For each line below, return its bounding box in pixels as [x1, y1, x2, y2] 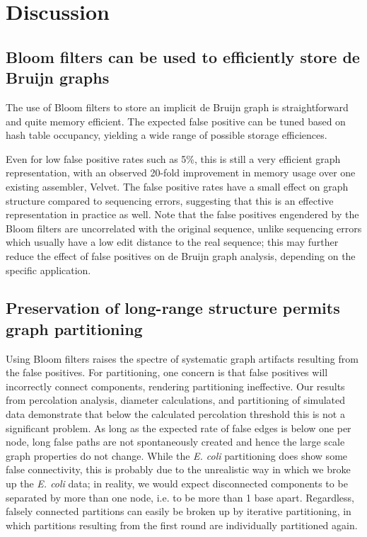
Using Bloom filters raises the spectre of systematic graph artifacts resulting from [6, 351, 359, 366]
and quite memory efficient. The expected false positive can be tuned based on [6, 113, 346, 128]
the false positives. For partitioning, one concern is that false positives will [6, 365, 328, 380]
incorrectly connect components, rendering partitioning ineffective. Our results [6, 378, 345, 393]
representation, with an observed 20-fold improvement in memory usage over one [6, 165, 356, 180]
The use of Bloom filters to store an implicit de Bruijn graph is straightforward [6, 99, 349, 114]
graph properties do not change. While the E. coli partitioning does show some [6, 448, 348, 463]
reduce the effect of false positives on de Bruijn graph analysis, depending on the [6, 248, 356, 263]
